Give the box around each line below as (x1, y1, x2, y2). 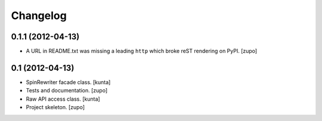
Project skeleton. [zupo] (26, 104, 85, 111)
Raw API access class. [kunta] (26, 95, 101, 103)
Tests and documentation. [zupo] (26, 87, 107, 94)
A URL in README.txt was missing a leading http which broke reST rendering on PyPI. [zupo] (26, 48, 258, 55)
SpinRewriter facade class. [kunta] (26, 78, 111, 86)
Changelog (11, 9, 67, 22)
